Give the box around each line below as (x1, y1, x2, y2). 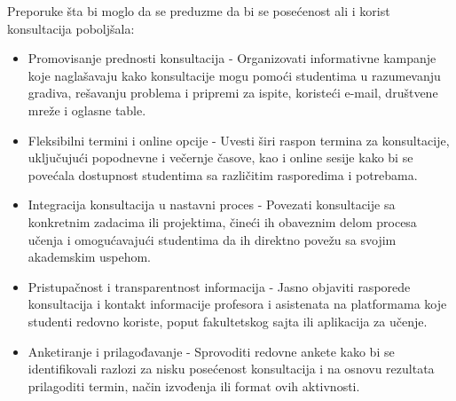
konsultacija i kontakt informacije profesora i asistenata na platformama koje (28, 295, 447, 313)
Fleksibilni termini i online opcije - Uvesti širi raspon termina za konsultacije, (28, 130, 450, 149)
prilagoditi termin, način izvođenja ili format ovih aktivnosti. (28, 376, 360, 395)
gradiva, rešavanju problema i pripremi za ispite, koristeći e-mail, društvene (28, 83, 438, 102)
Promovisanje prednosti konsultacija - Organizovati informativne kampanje (28, 49, 436, 67)
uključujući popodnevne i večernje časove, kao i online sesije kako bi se (28, 148, 413, 167)
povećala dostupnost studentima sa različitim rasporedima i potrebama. (28, 165, 418, 184)
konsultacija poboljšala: (7, 19, 135, 37)
